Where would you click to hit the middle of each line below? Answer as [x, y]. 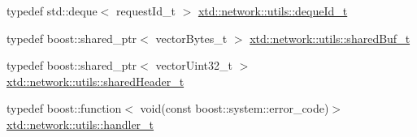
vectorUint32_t [194, 65]
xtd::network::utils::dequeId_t [273, 11]
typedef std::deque [52, 11]
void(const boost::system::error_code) [235, 108]
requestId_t [146, 11]
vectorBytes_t [191, 38]
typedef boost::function [64, 108]
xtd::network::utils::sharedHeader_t [96, 81]
